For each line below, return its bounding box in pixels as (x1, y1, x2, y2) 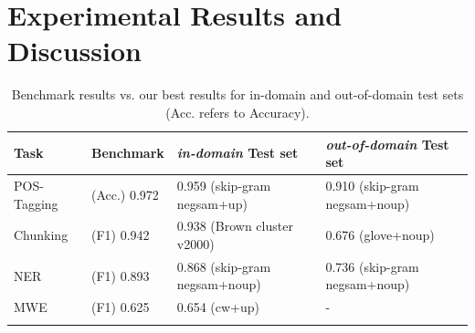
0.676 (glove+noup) (325, 225, 435, 245)
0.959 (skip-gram (176, 175, 271, 194)
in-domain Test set (176, 143, 299, 162)
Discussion (7, 32, 142, 69)
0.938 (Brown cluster (176, 216, 293, 235)
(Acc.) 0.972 (90, 184, 159, 203)
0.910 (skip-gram (325, 175, 419, 194)
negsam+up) (176, 193, 248, 213)
